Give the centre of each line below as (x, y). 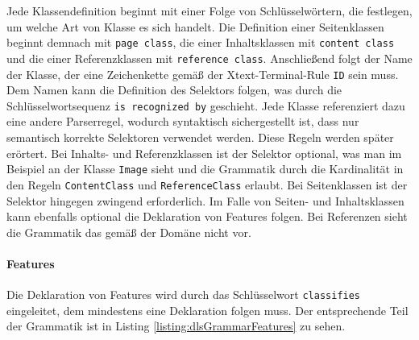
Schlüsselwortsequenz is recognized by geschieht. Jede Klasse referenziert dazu (206, 105)
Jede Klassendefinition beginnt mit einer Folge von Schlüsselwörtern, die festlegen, (209, 10)
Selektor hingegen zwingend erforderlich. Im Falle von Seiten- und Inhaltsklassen (205, 200)
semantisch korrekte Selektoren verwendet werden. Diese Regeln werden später (200, 137)
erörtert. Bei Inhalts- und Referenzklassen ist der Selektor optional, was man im (204, 153)
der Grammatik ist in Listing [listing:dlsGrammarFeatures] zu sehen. (176, 326)
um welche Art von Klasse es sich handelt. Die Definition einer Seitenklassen (195, 26)
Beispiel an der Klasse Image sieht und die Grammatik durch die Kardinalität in (205, 169)
